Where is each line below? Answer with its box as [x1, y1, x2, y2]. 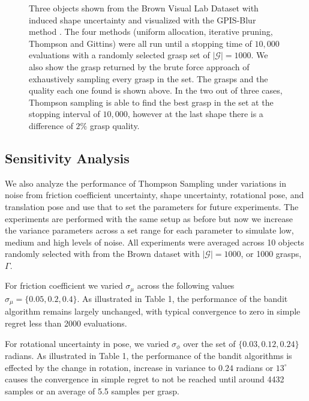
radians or [236, 361, 274, 373]
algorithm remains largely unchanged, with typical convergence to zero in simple [5, 305, 301, 318]
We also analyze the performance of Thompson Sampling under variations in [5, 176, 287, 189]
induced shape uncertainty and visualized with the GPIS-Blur [29, 13, 256, 26]
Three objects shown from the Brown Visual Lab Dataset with [29, 2, 259, 14]
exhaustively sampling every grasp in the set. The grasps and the [29, 72, 268, 85]
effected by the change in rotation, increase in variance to [5, 361, 216, 373]
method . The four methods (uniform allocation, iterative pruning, [29, 25, 273, 38]
